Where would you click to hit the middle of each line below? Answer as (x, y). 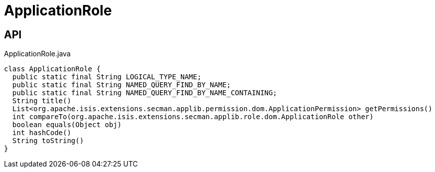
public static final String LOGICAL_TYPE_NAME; (107, 77)
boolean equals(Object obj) (67, 125)
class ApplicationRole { (52, 69)
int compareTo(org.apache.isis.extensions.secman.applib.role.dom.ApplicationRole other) (193, 117)
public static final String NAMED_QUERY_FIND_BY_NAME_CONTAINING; (145, 93)
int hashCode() (42, 133)
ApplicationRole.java (37, 54)
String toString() (48, 141)
